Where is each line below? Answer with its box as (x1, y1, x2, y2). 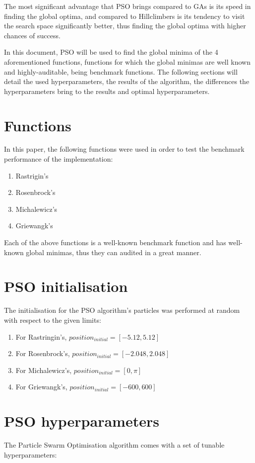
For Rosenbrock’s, (15, 348, 70, 359)
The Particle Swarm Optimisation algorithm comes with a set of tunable (4, 440, 225, 450)
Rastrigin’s (15, 170, 49, 181)
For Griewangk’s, (15, 381, 67, 392)
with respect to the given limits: (4, 314, 101, 325)
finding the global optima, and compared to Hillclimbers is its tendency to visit (4, 10, 245, 21)
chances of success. (4, 30, 61, 40)
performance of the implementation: (4, 154, 113, 164)
